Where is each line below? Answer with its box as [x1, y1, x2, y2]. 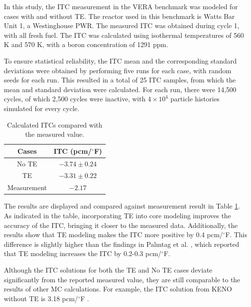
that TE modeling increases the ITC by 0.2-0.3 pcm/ [4, 248, 162, 259]
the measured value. [25, 129, 84, 139]
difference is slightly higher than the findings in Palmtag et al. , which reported [4, 239, 239, 249]
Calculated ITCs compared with [7, 119, 103, 129]
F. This [225, 229, 247, 240]
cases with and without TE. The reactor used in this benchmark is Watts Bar [4, 11, 235, 21]
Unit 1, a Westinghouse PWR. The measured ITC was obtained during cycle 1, [4, 20, 239, 31]
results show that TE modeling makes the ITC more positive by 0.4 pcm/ [4, 229, 223, 240]
